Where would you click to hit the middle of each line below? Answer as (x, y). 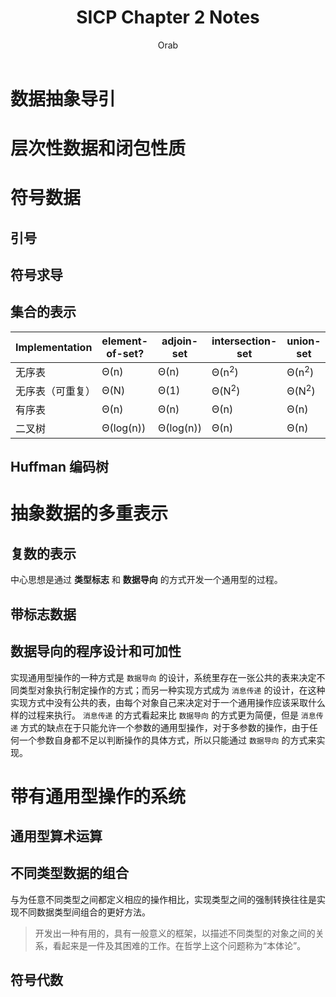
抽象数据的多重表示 (89, 513)
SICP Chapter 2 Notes (168, 17)
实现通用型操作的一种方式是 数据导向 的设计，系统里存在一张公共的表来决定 (163, 677)
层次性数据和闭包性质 (98, 148)
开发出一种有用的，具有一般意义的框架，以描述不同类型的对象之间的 (175, 933)
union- (304, 341)
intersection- (244, 341)
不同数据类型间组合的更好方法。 (84, 912)
